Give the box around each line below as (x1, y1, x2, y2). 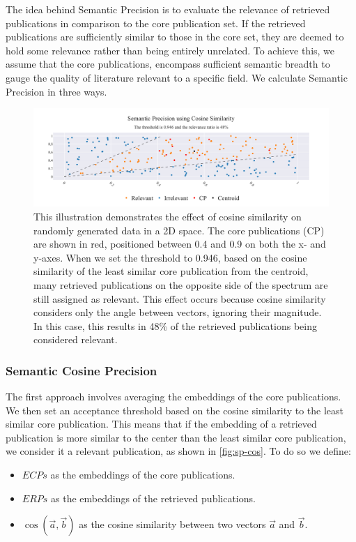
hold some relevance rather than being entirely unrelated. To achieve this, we (6, 43, 335, 57)
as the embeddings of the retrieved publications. (51, 490, 256, 505)
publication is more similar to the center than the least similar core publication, (6, 430, 346, 444)
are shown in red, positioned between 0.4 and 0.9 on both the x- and (33, 236, 326, 251)
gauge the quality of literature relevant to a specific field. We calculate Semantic (6, 70, 348, 84)
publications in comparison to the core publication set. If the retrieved (6, 15, 306, 30)
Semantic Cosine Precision (6, 361, 157, 379)
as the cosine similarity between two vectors (79, 517, 266, 532)
